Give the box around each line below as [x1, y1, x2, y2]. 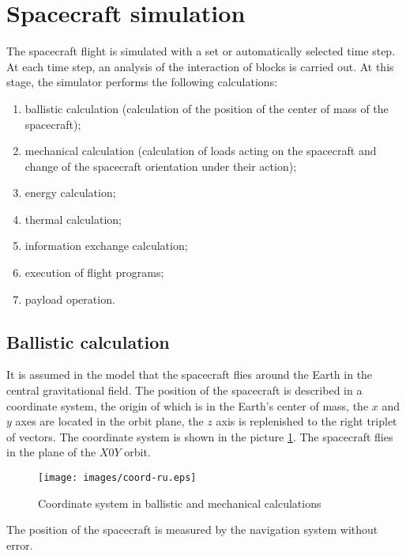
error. [6, 536, 33, 553]
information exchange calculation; [24, 237, 188, 254]
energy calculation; [24, 184, 116, 201]
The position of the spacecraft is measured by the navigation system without [6, 521, 378, 538]
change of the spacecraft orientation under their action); [24, 157, 297, 174]
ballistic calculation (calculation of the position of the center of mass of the [24, 100, 389, 116]
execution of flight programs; [24, 264, 164, 281]
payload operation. [24, 290, 115, 307]
